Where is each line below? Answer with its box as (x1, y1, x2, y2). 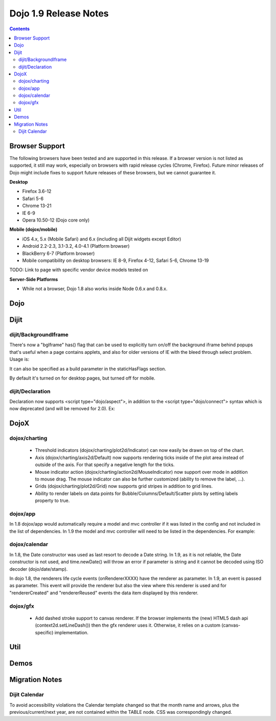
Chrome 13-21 (22, 203, 52, 209)
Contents (9, 26, 30, 32)
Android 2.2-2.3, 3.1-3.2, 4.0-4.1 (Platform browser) (22, 243, 130, 249)
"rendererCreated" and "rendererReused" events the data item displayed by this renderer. (9, 590, 199, 596)
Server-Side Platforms (9, 276, 58, 282)
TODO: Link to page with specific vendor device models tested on (9, 267, 148, 273)
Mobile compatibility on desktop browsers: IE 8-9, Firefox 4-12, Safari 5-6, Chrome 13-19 (22, 257, 209, 264)
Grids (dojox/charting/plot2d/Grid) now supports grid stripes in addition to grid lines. (35, 483, 213, 489)
